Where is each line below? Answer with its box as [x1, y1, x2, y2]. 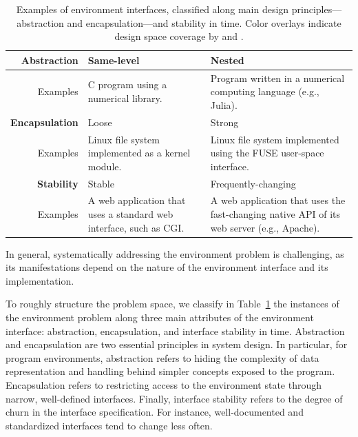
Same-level [87, 52, 140, 67]
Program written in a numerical [210, 70, 345, 85]
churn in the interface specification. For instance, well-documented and [6, 405, 304, 419]
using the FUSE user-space [210, 145, 324, 160]
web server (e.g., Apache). [210, 220, 320, 234]
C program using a [87, 77, 167, 92]
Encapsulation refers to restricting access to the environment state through [6, 378, 322, 392]
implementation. [6, 273, 74, 287]
